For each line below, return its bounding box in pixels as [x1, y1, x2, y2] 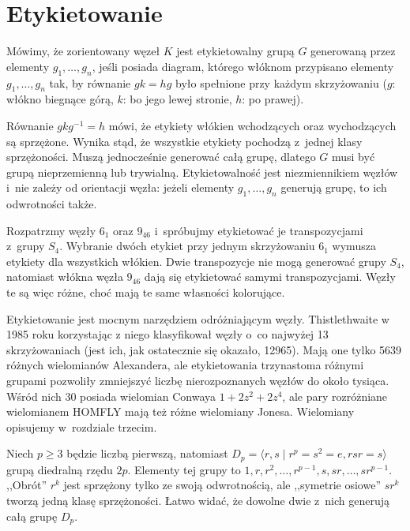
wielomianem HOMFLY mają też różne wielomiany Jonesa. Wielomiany [6, 403, 355, 420]
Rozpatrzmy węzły [6, 222, 96, 238]
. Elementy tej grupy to [127, 461, 241, 477]
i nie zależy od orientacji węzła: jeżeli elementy [6, 179, 235, 196]
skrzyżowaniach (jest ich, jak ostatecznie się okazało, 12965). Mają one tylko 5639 [6, 341, 402, 357]
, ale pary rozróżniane [282, 387, 388, 404]
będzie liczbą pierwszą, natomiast [66, 445, 228, 462]
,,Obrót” [6, 477, 47, 493]
